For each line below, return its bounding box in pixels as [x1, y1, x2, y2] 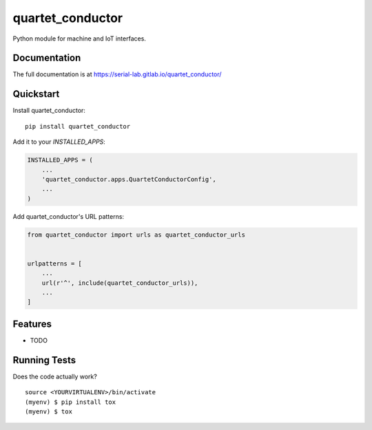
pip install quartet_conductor [25, 122, 131, 130]
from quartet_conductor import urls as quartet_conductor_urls [27, 230, 246, 239]
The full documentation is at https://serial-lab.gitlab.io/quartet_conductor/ [12, 70, 222, 78]
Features [12, 318, 52, 330]
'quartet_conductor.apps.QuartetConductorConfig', [41, 175, 216, 183]
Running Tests [12, 354, 76, 366]
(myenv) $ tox [25, 407, 72, 416]
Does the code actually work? [12, 372, 98, 380]
